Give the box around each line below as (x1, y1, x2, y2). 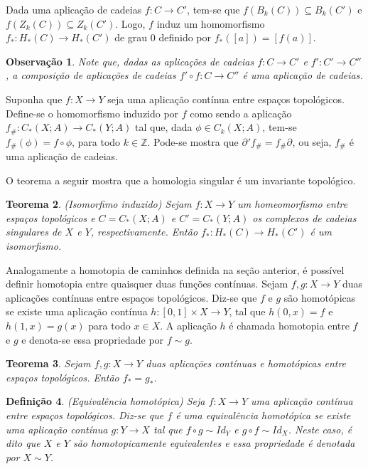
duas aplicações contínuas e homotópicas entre (146, 356, 347, 371)
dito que (6, 436, 40, 450)
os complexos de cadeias (252, 210, 357, 225)
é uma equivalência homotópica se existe (175, 407, 351, 422)
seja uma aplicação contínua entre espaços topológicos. (107, 91, 345, 106)
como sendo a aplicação (190, 105, 292, 120)
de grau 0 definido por (114, 30, 212, 45)
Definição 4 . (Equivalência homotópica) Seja (6, 394, 205, 409)
